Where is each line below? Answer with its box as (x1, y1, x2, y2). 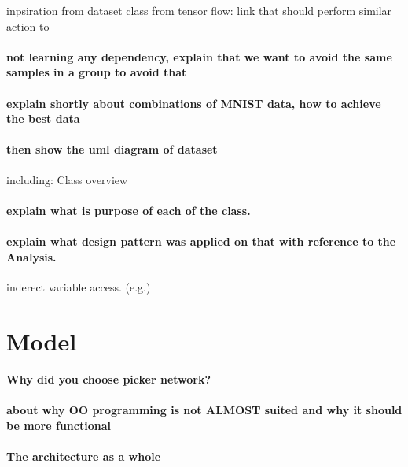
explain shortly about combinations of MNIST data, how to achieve (6, 95, 381, 111)
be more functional (6, 417, 111, 434)
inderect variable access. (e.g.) (6, 278, 151, 295)
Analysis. (6, 248, 57, 265)
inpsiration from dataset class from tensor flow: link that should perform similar (6, 2, 392, 18)
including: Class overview (6, 171, 128, 187)
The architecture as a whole (6, 448, 161, 465)
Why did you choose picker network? (6, 371, 211, 387)
